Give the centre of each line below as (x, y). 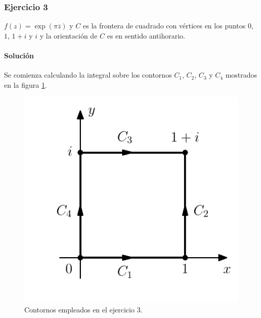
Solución (19, 55)
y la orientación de (69, 35)
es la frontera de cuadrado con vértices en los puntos (164, 26)
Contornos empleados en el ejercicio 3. (83, 309)
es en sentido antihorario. (146, 35)
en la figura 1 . (26, 84)
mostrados (241, 75)
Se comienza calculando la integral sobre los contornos (88, 75)
